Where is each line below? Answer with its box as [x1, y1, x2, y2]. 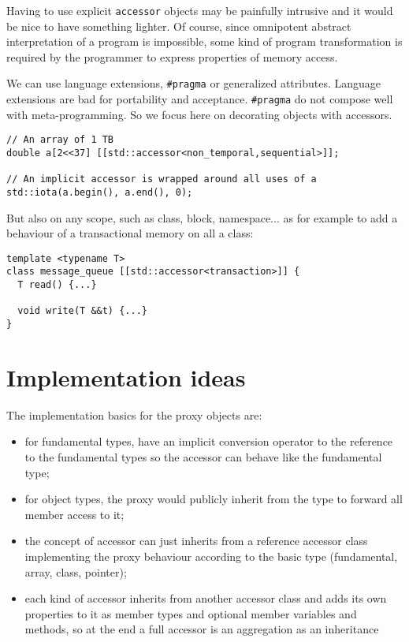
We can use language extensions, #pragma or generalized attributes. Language [6, 75, 381, 91]
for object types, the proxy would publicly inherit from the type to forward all [24, 491, 403, 507]
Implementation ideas [6, 360, 246, 393]
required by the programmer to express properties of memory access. [6, 48, 338, 65]
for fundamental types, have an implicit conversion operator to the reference [24, 433, 393, 450]
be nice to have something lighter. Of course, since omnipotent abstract [6, 17, 351, 34]
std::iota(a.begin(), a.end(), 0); [6, 186, 193, 198]
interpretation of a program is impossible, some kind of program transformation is [6, 33, 403, 50]
